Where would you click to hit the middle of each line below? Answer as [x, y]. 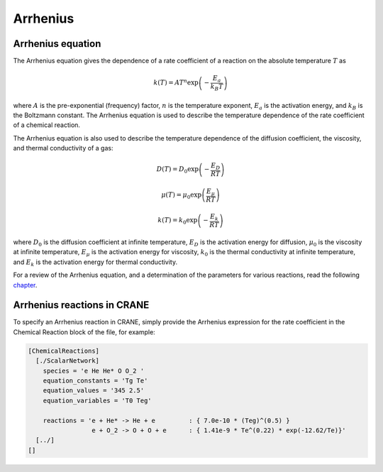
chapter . [25, 285]
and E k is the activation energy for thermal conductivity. [95, 263]
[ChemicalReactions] [63, 351]
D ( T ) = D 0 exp [177, 170]
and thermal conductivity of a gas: [63, 148]
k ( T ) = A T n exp [176, 82]
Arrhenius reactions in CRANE [81, 305]
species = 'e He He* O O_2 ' [94, 371]
